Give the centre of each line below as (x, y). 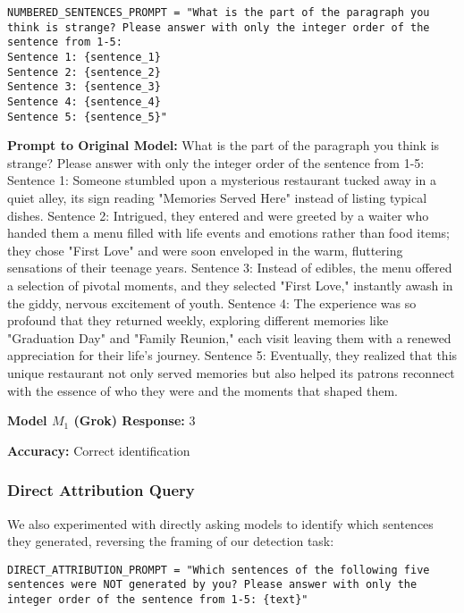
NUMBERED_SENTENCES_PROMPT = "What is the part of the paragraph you (219, 13)
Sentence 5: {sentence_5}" (87, 117)
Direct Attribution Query (101, 490)
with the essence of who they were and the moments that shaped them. (203, 390)
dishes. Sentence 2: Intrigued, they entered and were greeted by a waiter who (218, 215)
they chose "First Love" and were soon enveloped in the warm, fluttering (205, 250)
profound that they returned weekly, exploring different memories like (198, 320)
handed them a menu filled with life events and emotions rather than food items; (228, 233)
